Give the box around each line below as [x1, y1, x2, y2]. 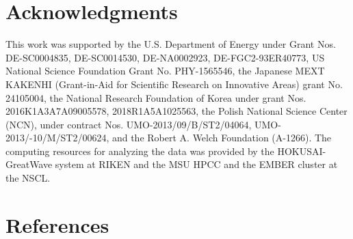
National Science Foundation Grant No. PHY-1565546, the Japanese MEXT [5, 64, 325, 78]
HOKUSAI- [277, 143, 326, 158]
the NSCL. [5, 171, 51, 185]
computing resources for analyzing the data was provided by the [5, 143, 274, 158]
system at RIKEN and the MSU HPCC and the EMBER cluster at [55, 157, 338, 171]
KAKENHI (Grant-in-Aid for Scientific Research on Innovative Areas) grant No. [5, 76, 343, 91]
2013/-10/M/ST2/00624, [5, 130, 109, 145]
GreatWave [5, 157, 53, 171]
